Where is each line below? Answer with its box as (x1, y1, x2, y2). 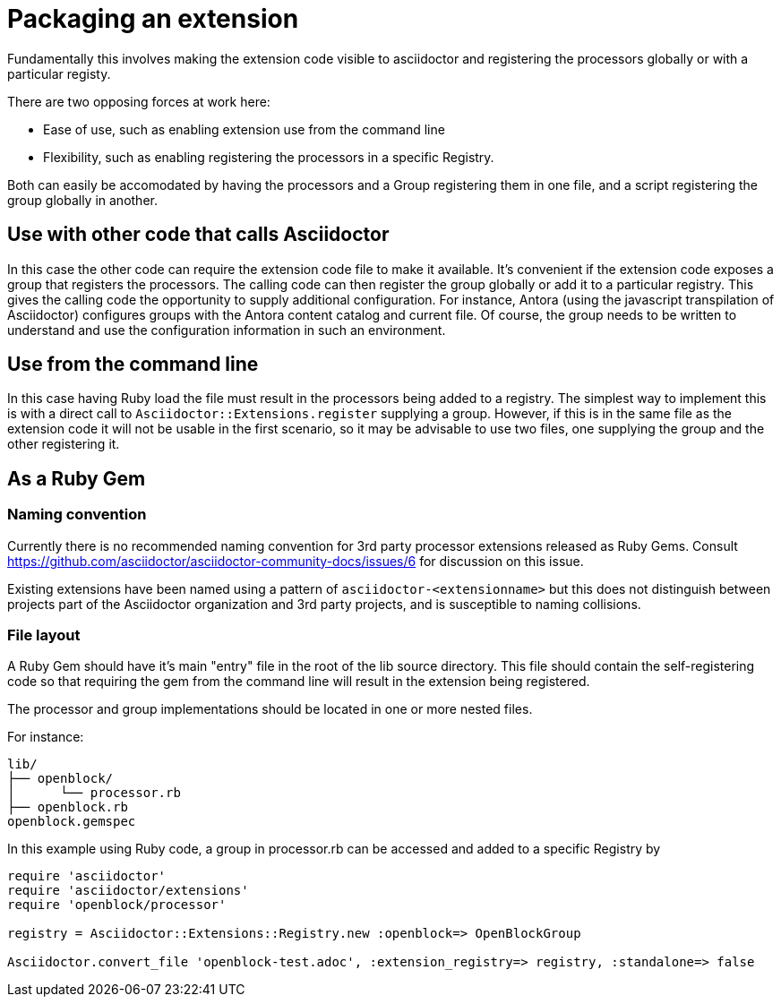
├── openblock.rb (7, 800, 128, 815)
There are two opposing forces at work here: (7, 93, 270, 109)
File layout (7, 626, 81, 645)
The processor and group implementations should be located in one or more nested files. (7, 701, 533, 717)
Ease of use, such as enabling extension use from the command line (43, 121, 445, 137)
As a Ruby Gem (7, 467, 146, 490)
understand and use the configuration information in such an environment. (7, 322, 446, 338)
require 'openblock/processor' (7, 897, 227, 913)
